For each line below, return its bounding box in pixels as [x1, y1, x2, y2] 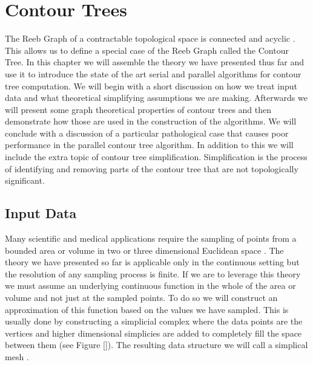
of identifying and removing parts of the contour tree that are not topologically [5, 162, 298, 175]
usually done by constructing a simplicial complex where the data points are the [5, 315, 303, 328]
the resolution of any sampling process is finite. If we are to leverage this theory [5, 267, 301, 280]
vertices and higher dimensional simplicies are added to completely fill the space [5, 326, 302, 339]
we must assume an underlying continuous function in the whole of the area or [5, 279, 296, 292]
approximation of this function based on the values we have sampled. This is [5, 303, 289, 315]
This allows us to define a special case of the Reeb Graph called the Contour [5, 44, 289, 56]
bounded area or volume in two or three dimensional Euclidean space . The [5, 244, 284, 256]
